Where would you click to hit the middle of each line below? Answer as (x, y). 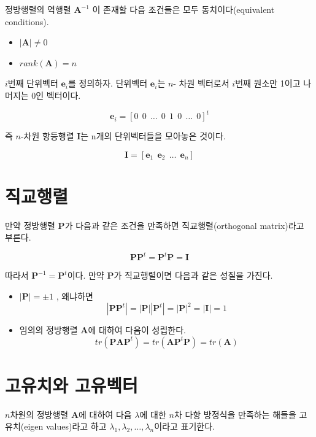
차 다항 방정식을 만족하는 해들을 (235, 414)
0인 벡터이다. (56, 95)
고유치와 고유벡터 (71, 385)
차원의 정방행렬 (39, 414)
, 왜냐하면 (75, 296)
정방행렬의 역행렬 (38, 9)
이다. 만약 (86, 275)
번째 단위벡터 (33, 83)
